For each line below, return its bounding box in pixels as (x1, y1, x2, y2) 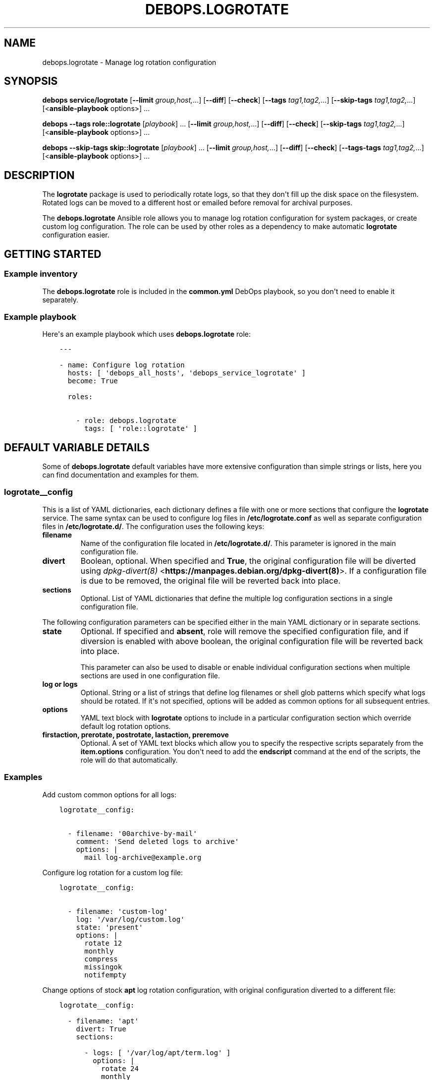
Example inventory (4, 269, 78, 279)
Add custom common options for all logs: (42, 790, 177, 799)
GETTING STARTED (4, 247, 102, 260)
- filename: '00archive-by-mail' (67, 829, 197, 838)
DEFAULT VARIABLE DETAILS (4, 441, 150, 454)
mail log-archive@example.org (84, 853, 202, 861)
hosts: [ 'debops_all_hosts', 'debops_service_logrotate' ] (67, 369, 306, 377)
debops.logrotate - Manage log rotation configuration (42, 58, 217, 66)
